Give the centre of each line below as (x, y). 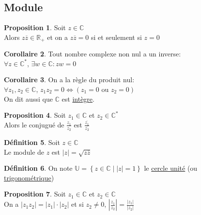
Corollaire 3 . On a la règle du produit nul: (69, 80)
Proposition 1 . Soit (35, 27)
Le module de (24, 152)
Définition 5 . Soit (32, 142)
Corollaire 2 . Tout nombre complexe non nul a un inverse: (93, 54)
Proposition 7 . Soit (35, 194)
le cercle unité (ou (171, 168)
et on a (57, 37)
